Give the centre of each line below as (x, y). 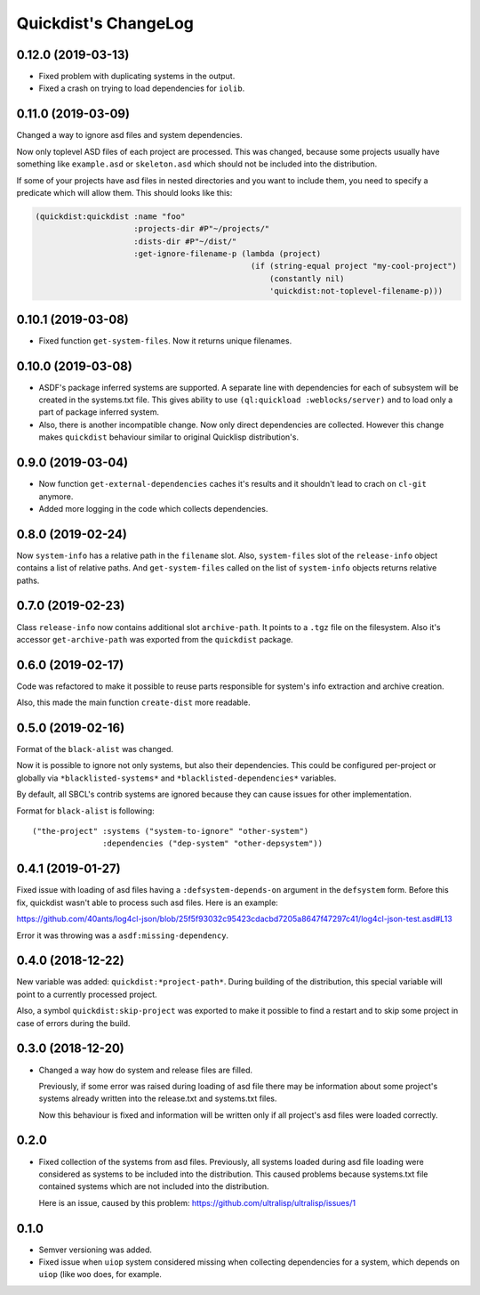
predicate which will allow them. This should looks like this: (124, 192)
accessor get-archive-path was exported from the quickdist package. (155, 639)
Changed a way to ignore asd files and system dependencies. (130, 135)
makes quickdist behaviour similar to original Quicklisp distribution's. (169, 437)
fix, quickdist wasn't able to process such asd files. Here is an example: (148, 902)
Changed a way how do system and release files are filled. (146, 1070)
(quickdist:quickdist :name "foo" (110, 216)
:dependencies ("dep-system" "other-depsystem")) (213, 844)
